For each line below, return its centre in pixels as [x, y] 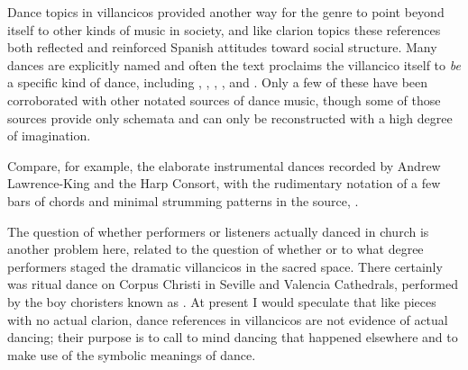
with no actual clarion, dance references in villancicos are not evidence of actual [228, 319]
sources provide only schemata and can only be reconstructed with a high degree [230, 117]
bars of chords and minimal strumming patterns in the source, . [183, 200]
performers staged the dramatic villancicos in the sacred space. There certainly [225, 266]
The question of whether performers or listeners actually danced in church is [218, 231]
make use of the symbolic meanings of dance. [132, 354]
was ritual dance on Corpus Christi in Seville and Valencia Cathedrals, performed [233, 284]
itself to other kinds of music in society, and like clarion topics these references [224, 29]
